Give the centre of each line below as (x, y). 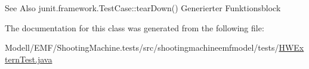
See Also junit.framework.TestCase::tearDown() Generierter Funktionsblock (143, 8)
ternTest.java (29, 59)
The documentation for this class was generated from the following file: (135, 27)
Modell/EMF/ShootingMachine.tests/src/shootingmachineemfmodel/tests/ (142, 47)
